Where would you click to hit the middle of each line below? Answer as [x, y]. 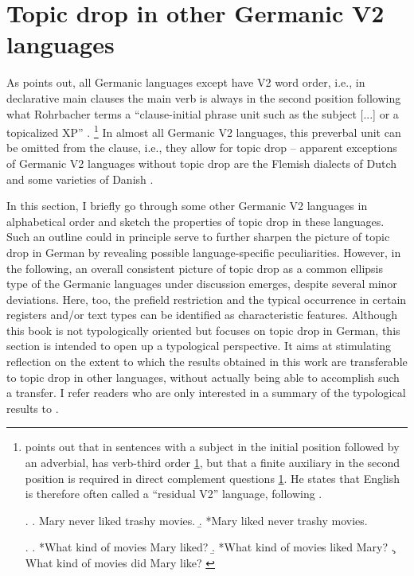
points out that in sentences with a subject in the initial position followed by [212, 447]
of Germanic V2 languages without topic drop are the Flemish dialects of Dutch [202, 163]
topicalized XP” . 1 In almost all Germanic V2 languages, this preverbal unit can [204, 131]
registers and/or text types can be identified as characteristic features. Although [202, 315]
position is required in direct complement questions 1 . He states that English [213, 478]
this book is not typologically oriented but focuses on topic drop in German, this [203, 330]
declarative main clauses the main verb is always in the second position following [204, 97]
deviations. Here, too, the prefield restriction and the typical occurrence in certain [207, 299]
